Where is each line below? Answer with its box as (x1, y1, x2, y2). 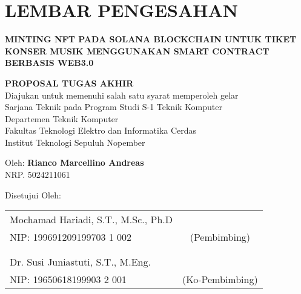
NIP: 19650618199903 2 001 (10, 272, 127, 287)
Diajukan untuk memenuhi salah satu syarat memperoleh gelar (5, 88, 239, 101)
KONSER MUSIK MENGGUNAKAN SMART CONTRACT (5, 44, 270, 57)
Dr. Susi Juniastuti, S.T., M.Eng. (10, 255, 151, 269)
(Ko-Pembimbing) (182, 272, 258, 287)
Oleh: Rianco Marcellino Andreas (5, 156, 144, 169)
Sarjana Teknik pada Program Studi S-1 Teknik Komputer (5, 100, 222, 113)
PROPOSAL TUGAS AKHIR (5, 76, 134, 89)
